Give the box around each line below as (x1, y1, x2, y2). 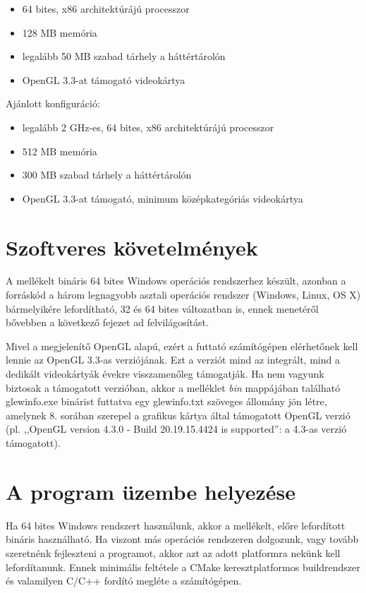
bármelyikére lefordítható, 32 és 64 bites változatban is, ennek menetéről (6, 301, 319, 316)
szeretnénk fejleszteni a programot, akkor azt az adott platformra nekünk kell (6, 545, 341, 560)
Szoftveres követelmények (6, 232, 258, 261)
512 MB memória (22, 143, 97, 158)
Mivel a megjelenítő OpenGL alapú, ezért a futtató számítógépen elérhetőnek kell (6, 338, 358, 353)
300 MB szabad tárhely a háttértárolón (22, 167, 192, 182)
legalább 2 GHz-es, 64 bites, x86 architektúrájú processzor (22, 119, 274, 134)
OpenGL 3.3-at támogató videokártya (22, 72, 185, 87)
